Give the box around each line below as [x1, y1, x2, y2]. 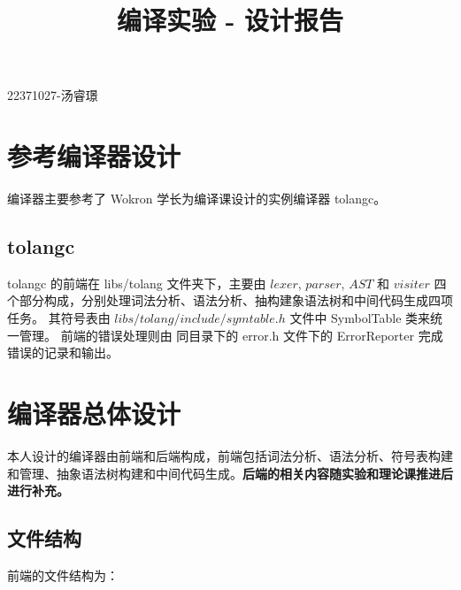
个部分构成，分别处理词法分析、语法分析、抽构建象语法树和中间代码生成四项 [7, 291, 453, 310]
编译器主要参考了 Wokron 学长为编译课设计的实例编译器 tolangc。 [7, 189, 387, 208]
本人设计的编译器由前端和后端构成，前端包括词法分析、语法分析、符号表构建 [7, 446, 453, 464]
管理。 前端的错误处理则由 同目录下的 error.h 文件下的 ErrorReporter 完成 [19, 326, 443, 344]
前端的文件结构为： [7, 565, 119, 584]
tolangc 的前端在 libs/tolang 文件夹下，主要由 [7, 273, 266, 292]
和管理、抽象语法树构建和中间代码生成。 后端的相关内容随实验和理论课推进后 [7, 464, 453, 482]
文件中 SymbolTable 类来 [289, 309, 431, 327]
